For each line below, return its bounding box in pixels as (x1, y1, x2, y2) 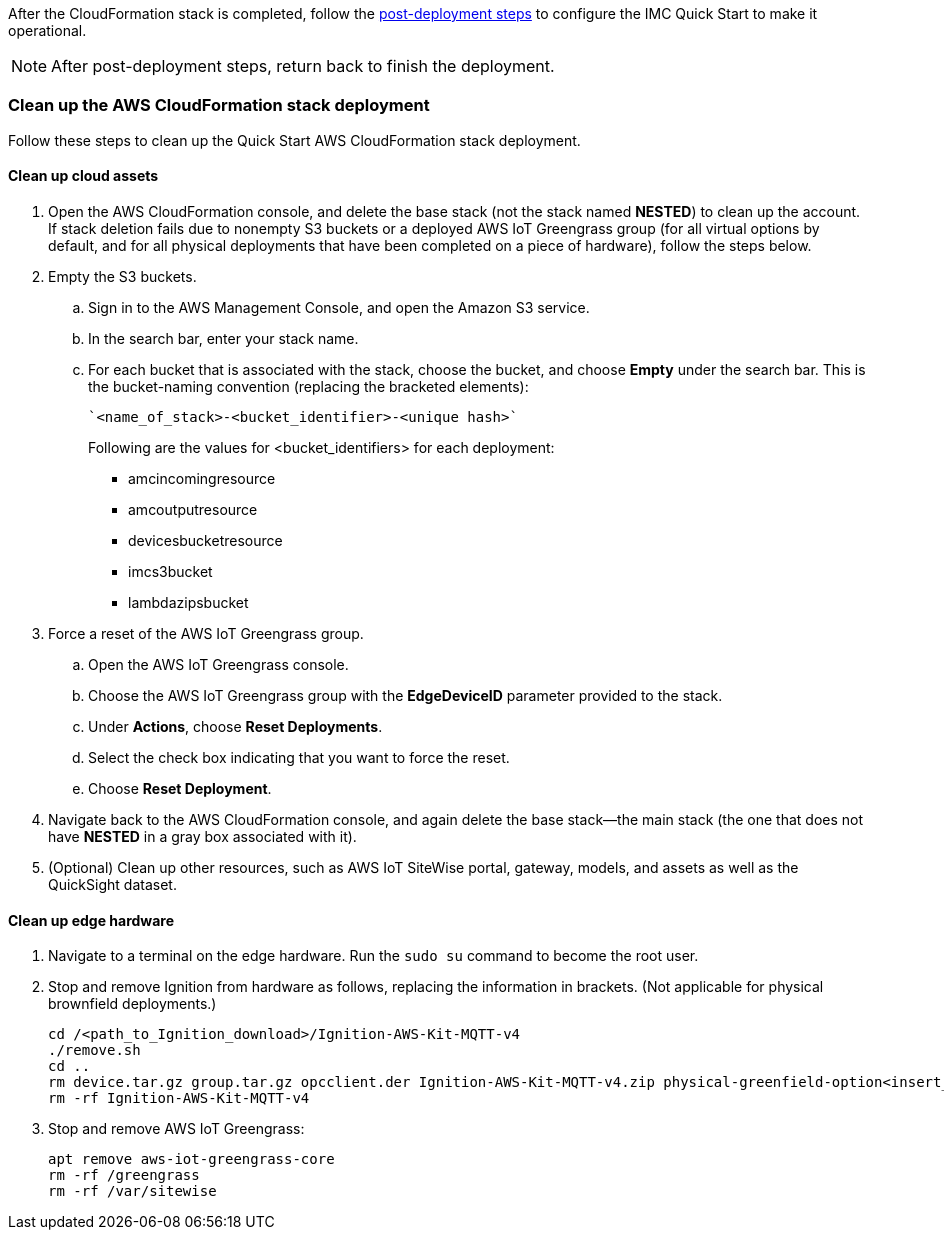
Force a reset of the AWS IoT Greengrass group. (48, 624, 364, 642)
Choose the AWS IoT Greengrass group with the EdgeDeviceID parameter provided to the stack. (88, 686, 723, 704)
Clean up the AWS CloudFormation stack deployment (8, 95, 430, 116)
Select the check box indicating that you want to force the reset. (88, 748, 510, 766)
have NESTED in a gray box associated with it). (48, 827, 357, 845)
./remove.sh (48, 1042, 141, 1059)
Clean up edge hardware (8, 911, 175, 929)
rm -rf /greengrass (48, 1167, 200, 1184)
